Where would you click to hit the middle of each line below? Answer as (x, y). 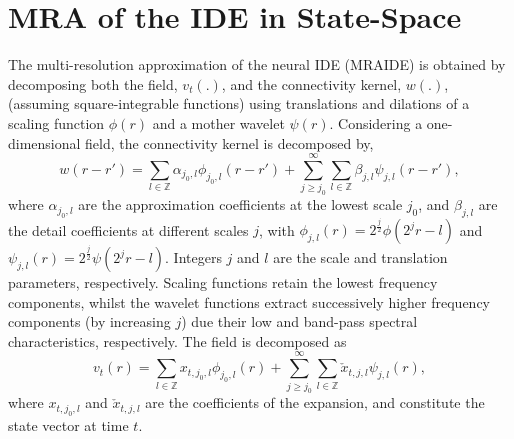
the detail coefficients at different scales (128, 229)
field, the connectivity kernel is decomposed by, (229, 142)
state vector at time (68, 424)
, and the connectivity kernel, (311, 83)
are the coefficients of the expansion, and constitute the (315, 402)
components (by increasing (89, 321)
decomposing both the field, (93, 83)
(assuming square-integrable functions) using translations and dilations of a (239, 103)
